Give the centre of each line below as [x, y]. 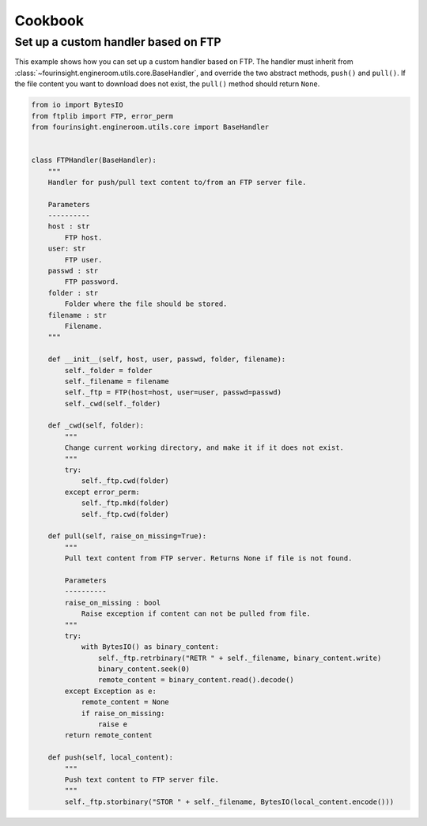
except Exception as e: [111, 691]
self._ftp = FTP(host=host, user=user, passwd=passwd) [173, 392]
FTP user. [83, 260]
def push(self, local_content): [111, 758]
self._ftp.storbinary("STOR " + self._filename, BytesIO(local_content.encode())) [229, 801]
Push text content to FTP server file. [142, 779]
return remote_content [109, 735]
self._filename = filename [117, 381]
